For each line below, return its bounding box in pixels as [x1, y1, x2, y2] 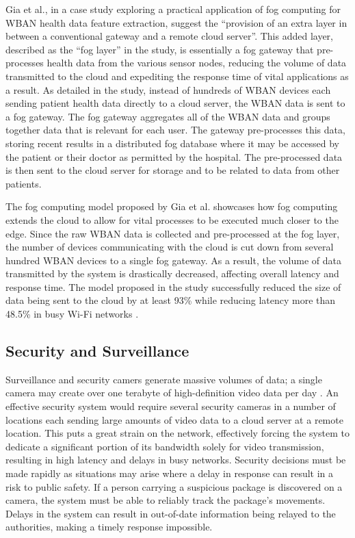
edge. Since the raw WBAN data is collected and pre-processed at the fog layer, [5, 226, 340, 240]
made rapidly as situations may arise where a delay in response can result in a [5, 466, 334, 481]
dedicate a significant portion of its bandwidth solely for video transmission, [5, 439, 324, 453]
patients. [5, 176, 42, 190]
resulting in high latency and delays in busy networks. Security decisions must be [5, 452, 346, 467]
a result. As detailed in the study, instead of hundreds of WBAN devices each [5, 82, 331, 97]
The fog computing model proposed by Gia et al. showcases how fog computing [5, 199, 338, 214]
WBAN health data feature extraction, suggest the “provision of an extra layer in [5, 15, 347, 29]
